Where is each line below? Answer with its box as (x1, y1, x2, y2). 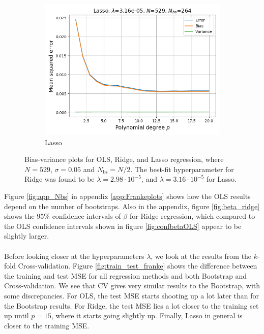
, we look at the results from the (151, 250, 252, 261)
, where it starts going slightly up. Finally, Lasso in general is (51, 310, 243, 321)
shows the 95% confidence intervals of (4, 211, 121, 221)
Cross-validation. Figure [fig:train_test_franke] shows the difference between (18, 260, 257, 271)
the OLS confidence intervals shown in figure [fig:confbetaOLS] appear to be (4, 220, 242, 231)
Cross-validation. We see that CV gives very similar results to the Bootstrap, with (4, 280, 260, 291)
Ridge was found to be (24, 174, 95, 184)
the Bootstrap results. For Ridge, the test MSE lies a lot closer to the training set (4, 300, 259, 311)
